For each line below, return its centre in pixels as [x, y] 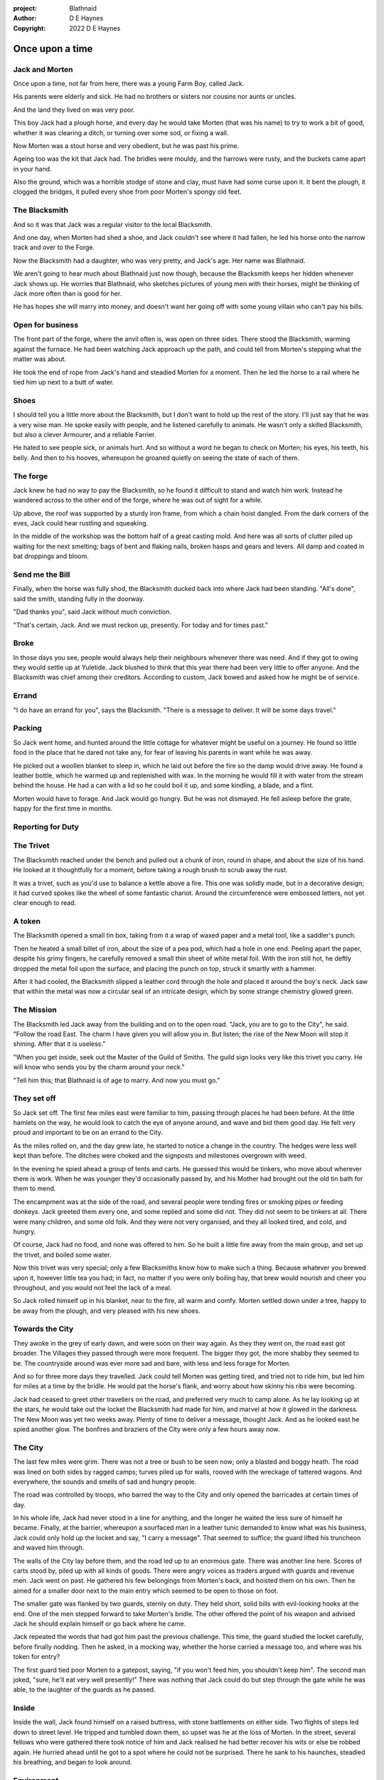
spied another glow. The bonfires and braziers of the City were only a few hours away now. [146, 1429]
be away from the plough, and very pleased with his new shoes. [107, 1311]
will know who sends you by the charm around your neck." [99, 1067]
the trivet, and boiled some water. [62, 1255]
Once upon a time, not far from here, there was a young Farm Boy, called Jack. [129, 83]
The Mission [35, 1010]
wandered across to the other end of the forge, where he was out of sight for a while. [138, 500]
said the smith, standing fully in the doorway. [79, 599]
